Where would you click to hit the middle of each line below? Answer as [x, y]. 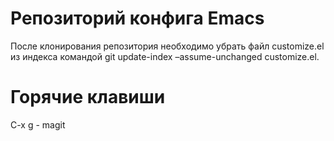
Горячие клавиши [88, 97]
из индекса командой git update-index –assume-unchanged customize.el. [165, 56]
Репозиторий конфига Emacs [137, 18]
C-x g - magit [38, 124]
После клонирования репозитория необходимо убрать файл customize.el [167, 46]
